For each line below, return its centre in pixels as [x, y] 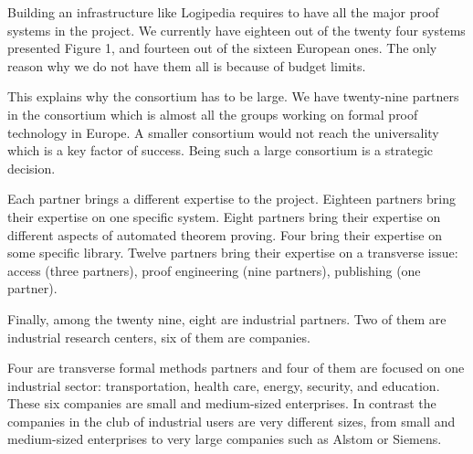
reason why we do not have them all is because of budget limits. [187, 65]
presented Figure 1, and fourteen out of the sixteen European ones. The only [222, 48]
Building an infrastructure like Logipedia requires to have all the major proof [223, 12]
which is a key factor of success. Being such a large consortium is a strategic [220, 150]
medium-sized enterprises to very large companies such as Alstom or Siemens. [225, 439]
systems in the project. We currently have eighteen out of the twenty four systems [236, 30]
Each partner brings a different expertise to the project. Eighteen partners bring [232, 199]
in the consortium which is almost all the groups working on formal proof [213, 114]
